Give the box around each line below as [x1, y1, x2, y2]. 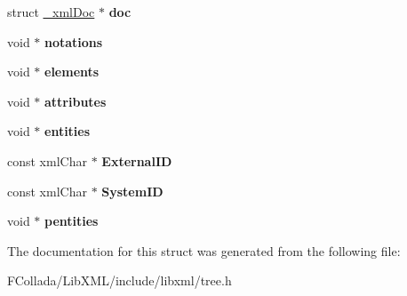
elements [44, 62, 100, 81]
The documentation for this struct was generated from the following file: [7, 241, 401, 260]
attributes [44, 92, 107, 110]
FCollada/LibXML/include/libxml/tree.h [7, 271, 232, 290]
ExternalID [101, 151, 172, 170]
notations [44, 32, 103, 51]
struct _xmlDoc [7, 3, 95, 20]
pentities [44, 212, 99, 230]
